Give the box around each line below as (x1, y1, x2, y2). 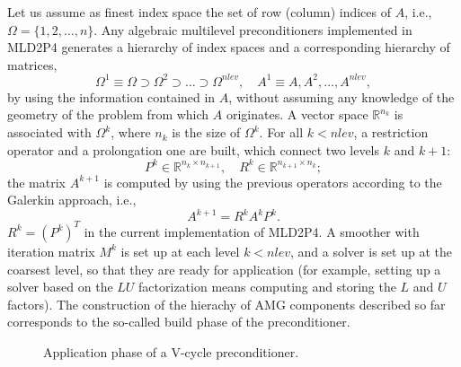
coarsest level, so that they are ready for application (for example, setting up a (7, 259, 441, 278)
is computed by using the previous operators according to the (103, 172, 442, 191)
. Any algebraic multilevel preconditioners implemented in (93, 20, 412, 39)
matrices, (7, 55, 58, 74)
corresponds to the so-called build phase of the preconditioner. (7, 312, 350, 331)
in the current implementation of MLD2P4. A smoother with (84, 222, 420, 240)
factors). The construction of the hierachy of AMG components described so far (7, 294, 446, 313)
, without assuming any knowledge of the (228, 87, 455, 106)
